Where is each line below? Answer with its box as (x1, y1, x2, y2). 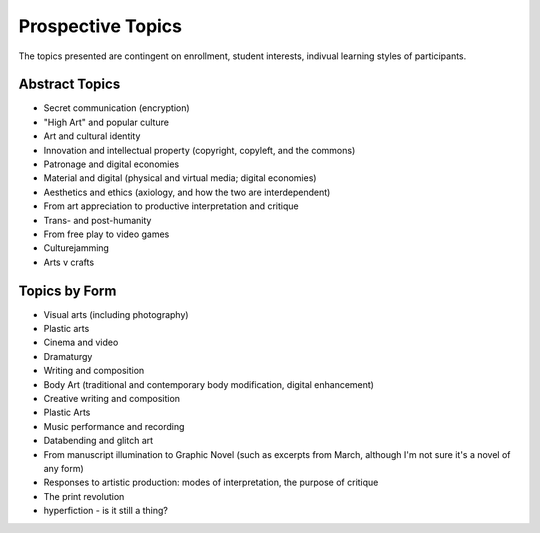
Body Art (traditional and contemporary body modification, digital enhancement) (43, 378, 375, 390)
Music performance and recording (43, 420, 185, 432)
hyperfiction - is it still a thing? (43, 505, 169, 517)
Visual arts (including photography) (43, 308, 189, 320)
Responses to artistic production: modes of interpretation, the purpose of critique (43, 476, 379, 489)
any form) (43, 462, 84, 474)
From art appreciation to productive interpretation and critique (43, 200, 299, 212)
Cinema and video (43, 336, 119, 349)
